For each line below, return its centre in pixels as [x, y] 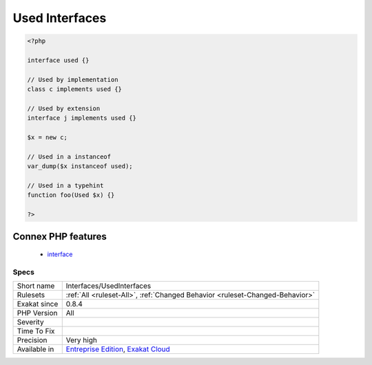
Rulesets [31, 295]
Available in [35, 349]
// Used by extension [64, 108]
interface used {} [58, 60]
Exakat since [38, 304]
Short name [36, 286]
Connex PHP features [60, 237]
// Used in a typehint [65, 186]
